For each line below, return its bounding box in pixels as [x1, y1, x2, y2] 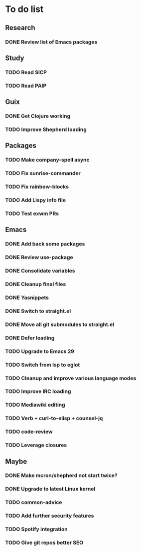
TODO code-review [5, 428, 53, 435]
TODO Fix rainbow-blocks [5, 183, 69, 190]
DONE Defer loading [5, 334, 55, 341]
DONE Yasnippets [5, 294, 49, 301]
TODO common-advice [5, 499, 62, 506]
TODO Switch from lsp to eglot [5, 361, 80, 368]
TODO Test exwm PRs [5, 210, 59, 217]
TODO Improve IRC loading [5, 388, 71, 395]
